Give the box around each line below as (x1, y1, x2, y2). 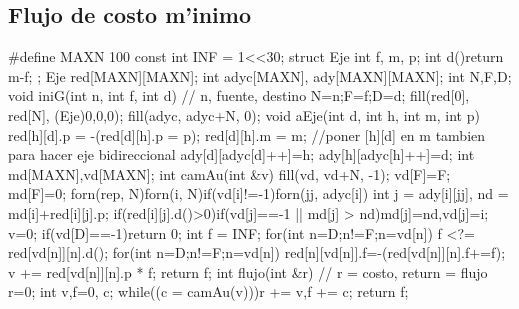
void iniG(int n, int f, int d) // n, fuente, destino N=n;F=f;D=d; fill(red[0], (8, 85, 470, 106)
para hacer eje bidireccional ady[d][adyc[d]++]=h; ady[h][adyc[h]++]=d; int (8, 144, 475, 165)
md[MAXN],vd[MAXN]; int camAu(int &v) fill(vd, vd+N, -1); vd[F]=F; (8, 163, 451, 184)
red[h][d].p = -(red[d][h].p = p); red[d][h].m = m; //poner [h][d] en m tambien (8, 124, 486, 145)
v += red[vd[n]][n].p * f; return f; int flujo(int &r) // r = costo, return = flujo (8, 261, 488, 282)
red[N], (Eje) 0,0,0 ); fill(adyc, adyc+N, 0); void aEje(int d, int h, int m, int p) (8, 104, 480, 125)
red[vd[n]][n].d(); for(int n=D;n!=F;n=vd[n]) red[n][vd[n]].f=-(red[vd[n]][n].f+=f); (8, 242, 506, 263)
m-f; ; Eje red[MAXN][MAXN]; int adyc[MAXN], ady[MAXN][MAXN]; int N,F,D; (8, 65, 512, 86)
